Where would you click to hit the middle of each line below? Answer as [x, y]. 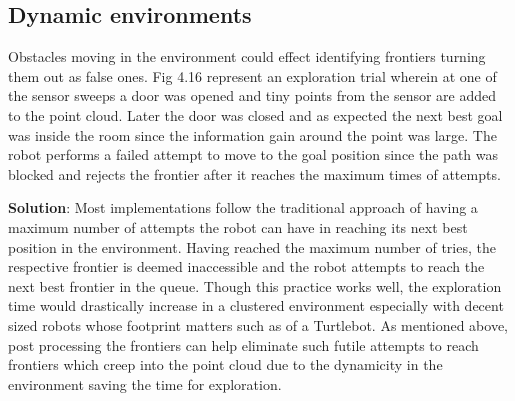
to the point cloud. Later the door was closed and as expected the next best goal [255, 114]
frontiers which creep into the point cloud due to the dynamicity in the [225, 364]
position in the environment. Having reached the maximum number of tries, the [252, 246]
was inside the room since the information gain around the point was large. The [252, 134]
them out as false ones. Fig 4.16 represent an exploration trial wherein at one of [252, 75]
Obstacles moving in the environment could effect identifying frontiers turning [247, 56]
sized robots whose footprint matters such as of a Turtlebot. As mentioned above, [258, 324]
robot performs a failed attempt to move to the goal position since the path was [253, 154]
